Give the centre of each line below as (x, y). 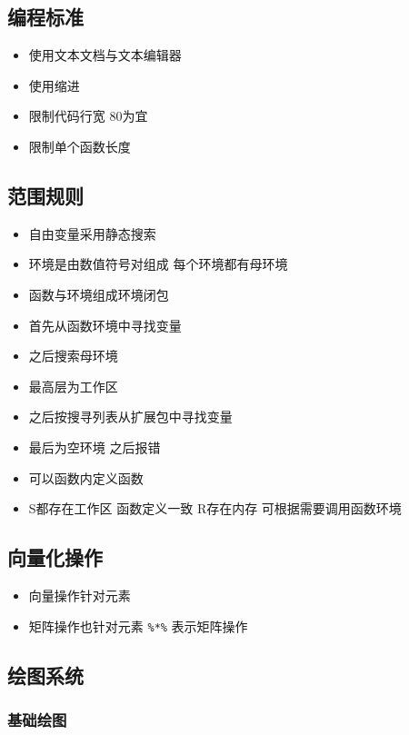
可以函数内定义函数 (86, 477)
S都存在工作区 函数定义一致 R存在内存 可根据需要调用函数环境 (215, 508)
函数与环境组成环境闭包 (99, 294)
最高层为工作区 (73, 386)
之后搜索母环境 (73, 356)
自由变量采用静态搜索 (92, 233)
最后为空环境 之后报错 (95, 447)
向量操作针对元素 (80, 595)
